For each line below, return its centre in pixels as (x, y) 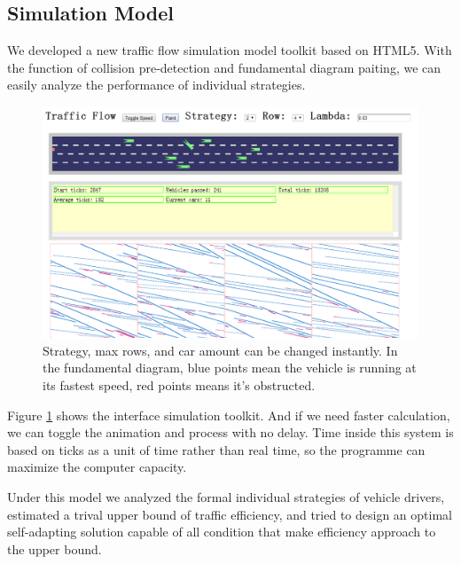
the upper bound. (55, 548)
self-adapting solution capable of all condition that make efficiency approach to (222, 532)
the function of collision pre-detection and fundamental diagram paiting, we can (224, 67)
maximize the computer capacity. (97, 467)
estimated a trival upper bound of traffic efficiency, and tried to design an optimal (230, 514)
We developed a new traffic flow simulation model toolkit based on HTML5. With (230, 50)
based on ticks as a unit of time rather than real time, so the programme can (216, 449)
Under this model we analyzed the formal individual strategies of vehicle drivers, (226, 497)
